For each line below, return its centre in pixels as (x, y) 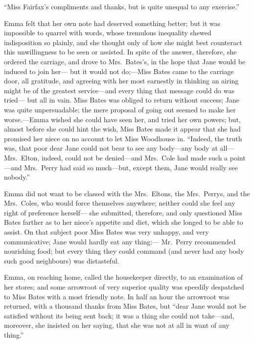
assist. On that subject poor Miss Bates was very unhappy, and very (106, 232)
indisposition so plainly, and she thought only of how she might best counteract (123, 42)
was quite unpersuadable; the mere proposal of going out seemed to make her (120, 109)
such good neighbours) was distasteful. (62, 260)
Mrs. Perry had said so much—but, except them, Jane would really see (131, 167)
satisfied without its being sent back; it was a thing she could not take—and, (119, 315)
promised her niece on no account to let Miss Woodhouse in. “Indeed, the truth (123, 138)
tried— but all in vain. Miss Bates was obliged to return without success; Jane (122, 100)
